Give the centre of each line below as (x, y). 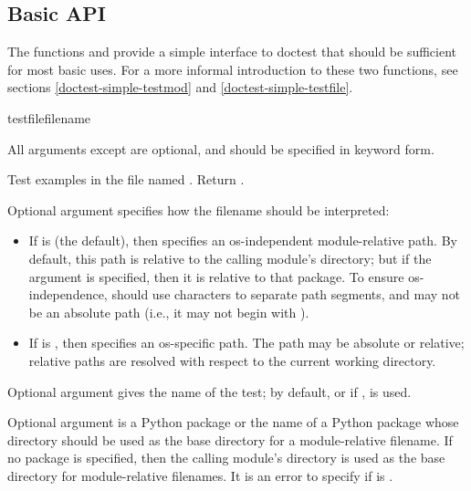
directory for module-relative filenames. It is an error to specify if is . (200, 475)
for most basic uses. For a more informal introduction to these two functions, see (233, 69)
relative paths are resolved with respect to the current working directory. (232, 360)
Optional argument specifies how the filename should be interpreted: (199, 209)
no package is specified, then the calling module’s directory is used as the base (226, 458)
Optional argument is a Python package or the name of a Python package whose (233, 422)
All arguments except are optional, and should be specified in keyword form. (221, 148)
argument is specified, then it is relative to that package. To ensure (216, 276)
